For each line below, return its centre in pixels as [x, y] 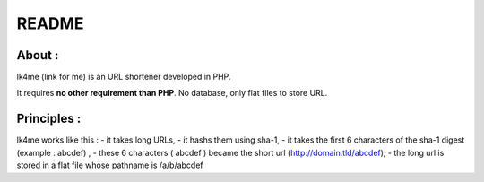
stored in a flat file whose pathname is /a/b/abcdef [110, 165]
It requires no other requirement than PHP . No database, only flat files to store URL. [172, 93]
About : [38, 55]
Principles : [49, 119]
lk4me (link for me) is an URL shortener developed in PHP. [124, 77]
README [50, 23]
